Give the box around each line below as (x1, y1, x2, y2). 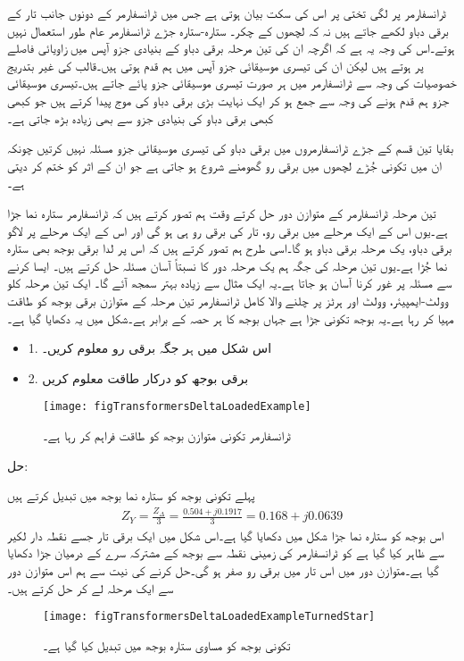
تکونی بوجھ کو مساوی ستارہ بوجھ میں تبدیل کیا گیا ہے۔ (43, 635, 291, 654)
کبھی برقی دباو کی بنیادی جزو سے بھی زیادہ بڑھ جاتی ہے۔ (7, 108, 274, 127)
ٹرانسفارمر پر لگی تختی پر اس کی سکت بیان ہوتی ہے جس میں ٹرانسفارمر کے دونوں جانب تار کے (7, 4, 446, 21)
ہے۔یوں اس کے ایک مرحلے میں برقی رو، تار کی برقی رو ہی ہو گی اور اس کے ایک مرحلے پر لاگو (7, 221, 448, 239)
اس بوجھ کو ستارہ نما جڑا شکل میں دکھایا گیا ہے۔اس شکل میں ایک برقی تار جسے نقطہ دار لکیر (7, 525, 444, 544)
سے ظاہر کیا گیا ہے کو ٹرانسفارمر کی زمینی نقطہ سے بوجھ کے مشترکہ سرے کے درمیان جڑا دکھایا (7, 543, 444, 562)
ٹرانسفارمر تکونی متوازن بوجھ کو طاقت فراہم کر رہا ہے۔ (43, 425, 291, 444)
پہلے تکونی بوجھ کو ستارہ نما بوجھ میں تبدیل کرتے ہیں (7, 486, 255, 505)
